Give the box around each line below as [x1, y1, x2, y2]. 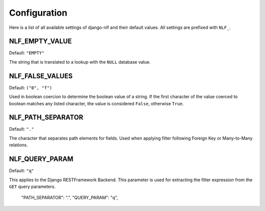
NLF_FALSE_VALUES [9, 71, 73, 80]
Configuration [9, 7, 68, 18]
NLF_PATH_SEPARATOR [9, 113, 83, 122]
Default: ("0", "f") [9, 85, 53, 91]
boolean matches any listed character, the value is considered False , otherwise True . [9, 100, 184, 106]
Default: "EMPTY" [9, 50, 45, 56]
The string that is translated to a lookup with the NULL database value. [9, 59, 151, 65]
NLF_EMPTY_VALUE [9, 37, 72, 46]
